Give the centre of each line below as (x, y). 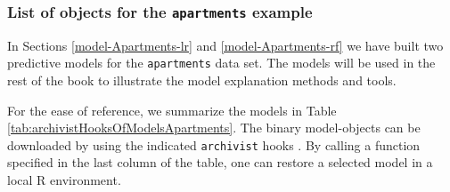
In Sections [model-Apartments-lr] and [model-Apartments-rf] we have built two (225, 45)
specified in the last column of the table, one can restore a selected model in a (220, 162)
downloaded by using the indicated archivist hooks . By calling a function (214, 144)
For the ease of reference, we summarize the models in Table (172, 110)
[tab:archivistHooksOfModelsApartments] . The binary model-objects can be (214, 128)
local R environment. (64, 180)
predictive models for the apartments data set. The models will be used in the (221, 63)
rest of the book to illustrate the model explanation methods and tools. (202, 80)
